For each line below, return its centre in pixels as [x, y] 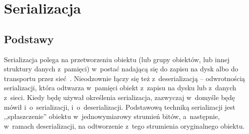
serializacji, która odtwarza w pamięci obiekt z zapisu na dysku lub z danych [120, 88]
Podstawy [29, 39]
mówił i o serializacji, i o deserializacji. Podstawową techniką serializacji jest [120, 107]
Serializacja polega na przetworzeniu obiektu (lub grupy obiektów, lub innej [117, 59]
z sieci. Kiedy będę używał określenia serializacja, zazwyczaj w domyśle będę [120, 97]
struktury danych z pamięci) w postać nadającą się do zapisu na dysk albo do [121, 69]
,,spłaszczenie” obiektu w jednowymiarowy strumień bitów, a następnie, [112, 116]
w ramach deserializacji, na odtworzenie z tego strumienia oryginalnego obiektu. [124, 126]
